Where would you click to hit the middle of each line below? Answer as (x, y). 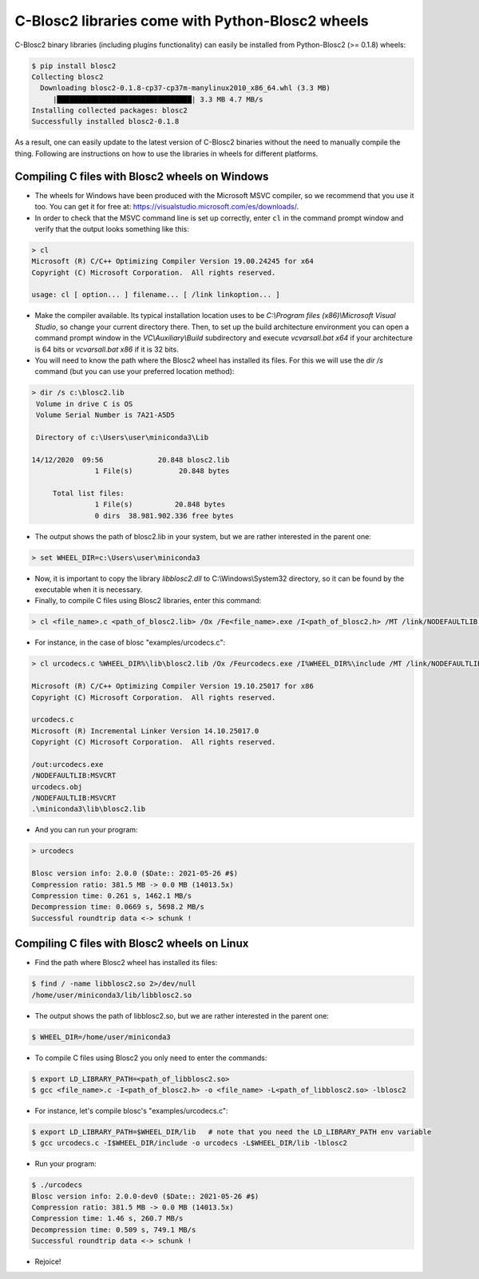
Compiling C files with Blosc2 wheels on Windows (142, 176)
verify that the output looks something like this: (112, 228)
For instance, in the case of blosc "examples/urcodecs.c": (130, 642)
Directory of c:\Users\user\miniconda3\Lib (123, 437)
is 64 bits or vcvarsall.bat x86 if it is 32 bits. (107, 349)
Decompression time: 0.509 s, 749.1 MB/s (114, 1229)
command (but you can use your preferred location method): (135, 371)
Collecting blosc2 (67, 77)
